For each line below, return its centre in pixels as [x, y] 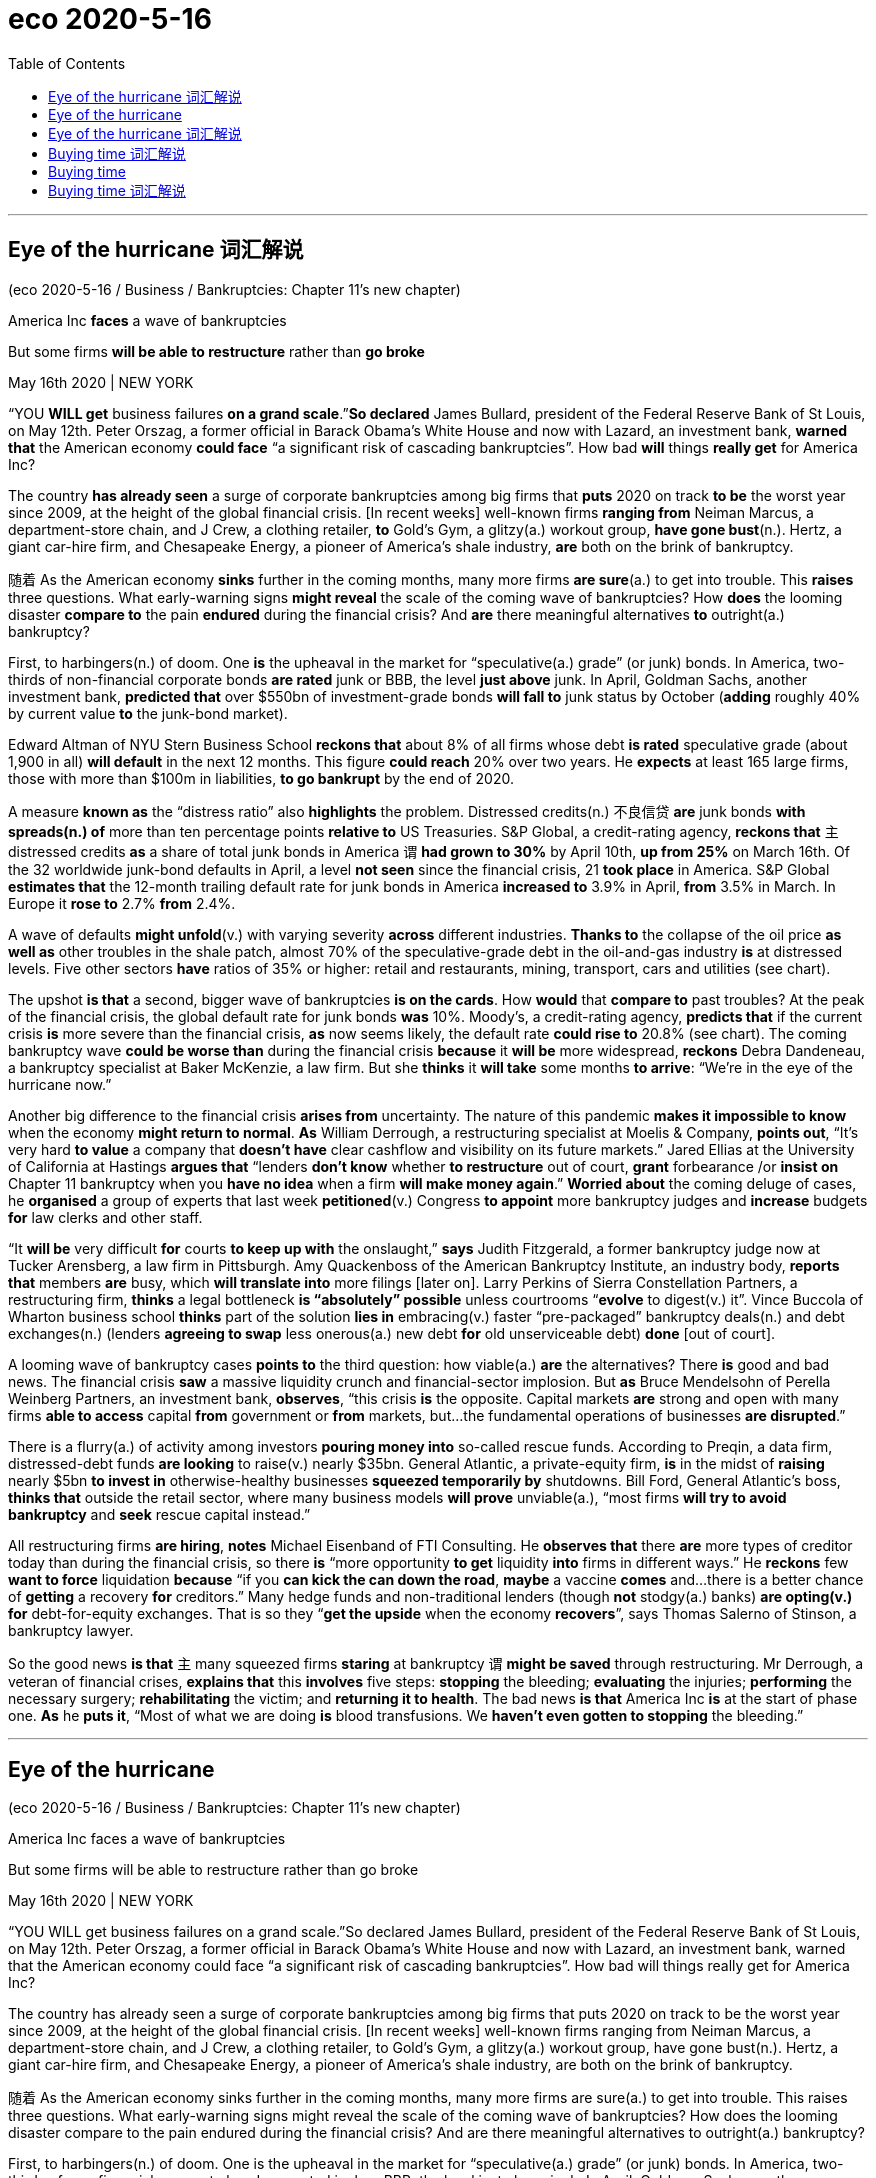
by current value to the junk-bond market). [148, 713]
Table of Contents [67, 63]
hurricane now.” [60, 1084]
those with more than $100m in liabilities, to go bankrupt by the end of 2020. [261, 778]
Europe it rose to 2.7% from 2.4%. [122, 903]
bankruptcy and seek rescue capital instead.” [159, 1514]
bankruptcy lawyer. [71, 1630]
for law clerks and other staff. [105, 1217]
